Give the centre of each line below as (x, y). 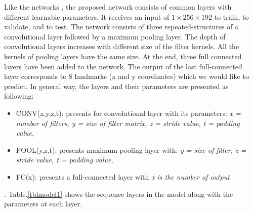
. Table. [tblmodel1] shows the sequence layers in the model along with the (119, 194)
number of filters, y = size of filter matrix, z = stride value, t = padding (128, 123)
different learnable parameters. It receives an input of (87, 16)
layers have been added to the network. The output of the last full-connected (123, 66)
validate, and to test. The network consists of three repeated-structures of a (121, 27)
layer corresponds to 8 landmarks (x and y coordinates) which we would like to (126, 76)
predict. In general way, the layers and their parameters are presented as (116, 86)
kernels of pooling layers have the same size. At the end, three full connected (123, 56)
